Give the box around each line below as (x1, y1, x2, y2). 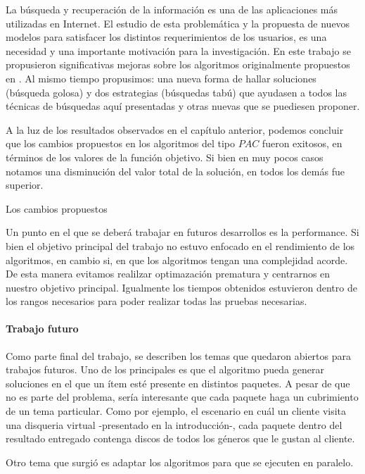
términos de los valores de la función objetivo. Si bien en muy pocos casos (6, 149, 324, 164)
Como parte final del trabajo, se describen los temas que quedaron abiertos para (6, 348, 352, 363)
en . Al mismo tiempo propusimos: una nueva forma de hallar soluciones (6, 70, 316, 85)
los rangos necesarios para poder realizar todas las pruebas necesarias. (6, 294, 307, 308)
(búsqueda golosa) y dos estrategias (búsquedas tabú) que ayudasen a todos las (6, 85, 347, 99)
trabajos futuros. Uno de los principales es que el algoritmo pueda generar (6, 362, 324, 377)
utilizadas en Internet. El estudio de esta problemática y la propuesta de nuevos (6, 15, 350, 30)
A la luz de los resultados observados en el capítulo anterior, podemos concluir (6, 122, 344, 137)
